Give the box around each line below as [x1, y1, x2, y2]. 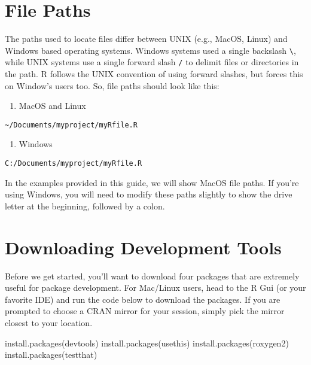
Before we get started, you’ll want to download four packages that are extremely [5, 269, 300, 282]
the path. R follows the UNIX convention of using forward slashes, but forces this [5, 68, 303, 80]
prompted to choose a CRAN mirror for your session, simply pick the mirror [5, 305, 285, 317]
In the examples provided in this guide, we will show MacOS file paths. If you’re [5, 176, 299, 188]
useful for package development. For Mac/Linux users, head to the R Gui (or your [5, 281, 306, 294]
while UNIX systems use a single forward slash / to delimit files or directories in [5, 56, 299, 68]
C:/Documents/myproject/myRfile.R [5, 159, 142, 168]
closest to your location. [5, 317, 93, 328]
